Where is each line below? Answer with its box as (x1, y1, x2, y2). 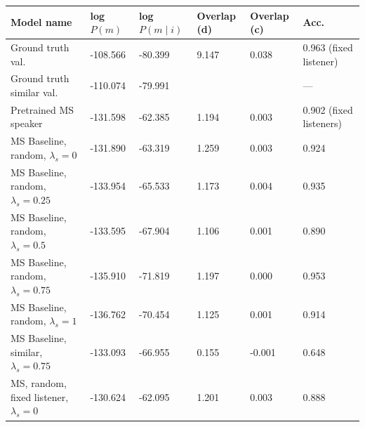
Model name (11, 15, 72, 29)
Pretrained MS (11, 102, 74, 117)
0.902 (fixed (303, 102, 353, 117)
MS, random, (11, 376, 67, 390)
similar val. (11, 84, 58, 99)
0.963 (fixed (303, 39, 353, 54)
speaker (11, 116, 43, 131)
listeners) (303, 116, 342, 131)
